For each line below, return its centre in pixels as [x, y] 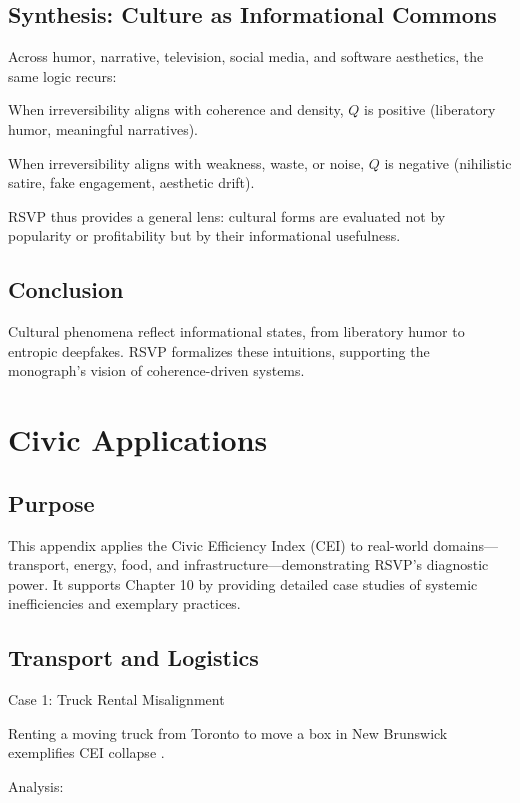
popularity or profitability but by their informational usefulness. [204, 235]
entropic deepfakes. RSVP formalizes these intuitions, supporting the [219, 350]
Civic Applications [138, 439]
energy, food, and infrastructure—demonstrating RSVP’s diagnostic [281, 564]
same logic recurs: [62, 75]
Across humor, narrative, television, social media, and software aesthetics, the [246, 56]
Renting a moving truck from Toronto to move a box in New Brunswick [228, 732]
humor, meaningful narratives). [103, 128]
